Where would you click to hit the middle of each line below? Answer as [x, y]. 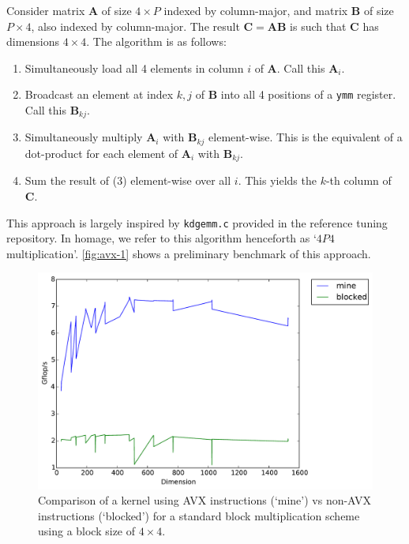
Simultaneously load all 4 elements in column [134, 68]
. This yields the [277, 180]
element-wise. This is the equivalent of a [306, 137]
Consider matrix [46, 10]
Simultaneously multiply [84, 137]
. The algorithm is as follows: [156, 41]
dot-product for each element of [101, 153]
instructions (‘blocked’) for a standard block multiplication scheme [199, 515]
